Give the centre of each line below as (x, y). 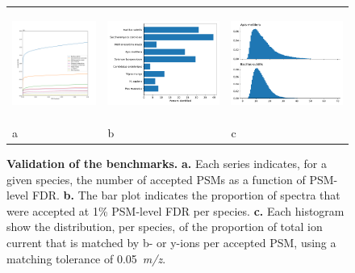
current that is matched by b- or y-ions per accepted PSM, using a (171, 243)
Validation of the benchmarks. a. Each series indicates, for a (167, 164)
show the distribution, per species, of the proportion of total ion (165, 227)
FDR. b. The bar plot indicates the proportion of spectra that (186, 195)
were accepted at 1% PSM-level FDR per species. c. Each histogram (175, 210)
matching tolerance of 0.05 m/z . (86, 258)
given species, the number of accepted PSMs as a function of (156, 179)
